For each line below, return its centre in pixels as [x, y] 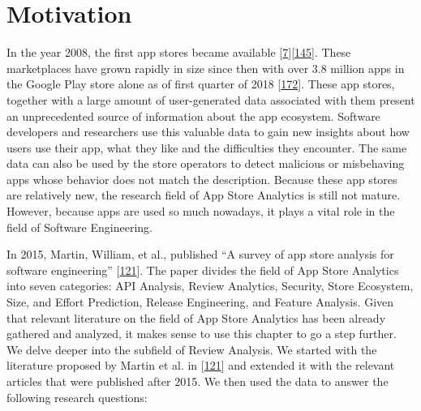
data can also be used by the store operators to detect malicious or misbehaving [206, 163]
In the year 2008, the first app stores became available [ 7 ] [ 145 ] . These [179, 52]
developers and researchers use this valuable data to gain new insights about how [208, 132]
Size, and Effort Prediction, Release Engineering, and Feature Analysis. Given [200, 302]
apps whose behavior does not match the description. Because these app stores [202, 179]
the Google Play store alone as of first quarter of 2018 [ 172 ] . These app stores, [201, 84]
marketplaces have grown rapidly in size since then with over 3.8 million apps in [206, 68]
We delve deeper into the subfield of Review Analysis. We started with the [192, 349]
